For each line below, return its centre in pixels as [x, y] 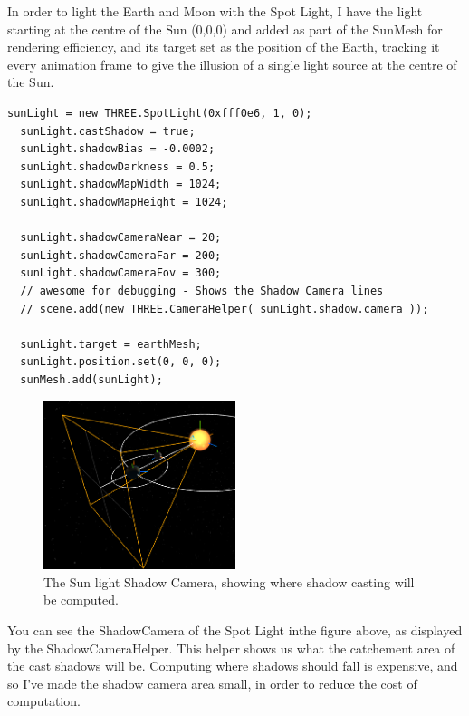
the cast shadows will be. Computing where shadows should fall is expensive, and [233, 666]
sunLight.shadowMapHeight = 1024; [124, 202]
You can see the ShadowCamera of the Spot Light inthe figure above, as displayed [235, 629]
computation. [44, 701]
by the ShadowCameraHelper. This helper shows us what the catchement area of [231, 648]
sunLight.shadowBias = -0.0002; [118, 149]
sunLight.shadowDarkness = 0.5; [118, 166]
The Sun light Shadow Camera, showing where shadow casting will [229, 581]
